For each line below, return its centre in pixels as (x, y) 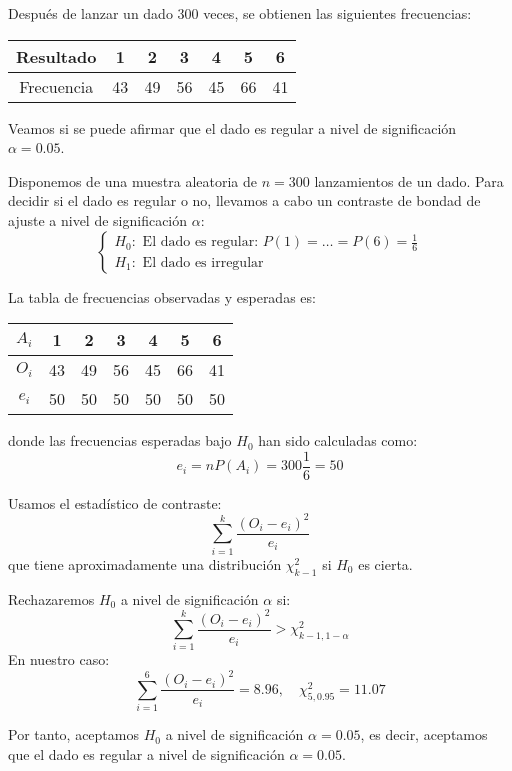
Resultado (56, 56)
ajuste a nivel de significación (98, 219)
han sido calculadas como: (338, 440)
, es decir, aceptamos (424, 734)
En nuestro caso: (59, 659)
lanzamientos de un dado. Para (409, 180)
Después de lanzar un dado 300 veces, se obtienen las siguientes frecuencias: (240, 13)
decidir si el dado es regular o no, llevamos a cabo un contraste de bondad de (244, 200)
